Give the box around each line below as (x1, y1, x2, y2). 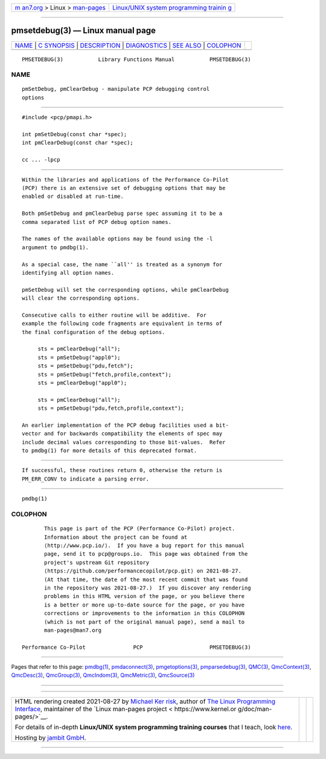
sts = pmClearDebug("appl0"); (37, 379, 127, 386)
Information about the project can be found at (44, 533, 188, 540)
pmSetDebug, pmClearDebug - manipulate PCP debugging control (22, 85, 210, 93)
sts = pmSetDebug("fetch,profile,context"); (37, 371, 172, 378)
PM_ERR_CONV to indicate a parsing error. (22, 475, 150, 482)
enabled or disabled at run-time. (22, 193, 124, 200)
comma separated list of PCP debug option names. (22, 218, 172, 225)
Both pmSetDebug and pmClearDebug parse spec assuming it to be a (22, 210, 223, 217)
